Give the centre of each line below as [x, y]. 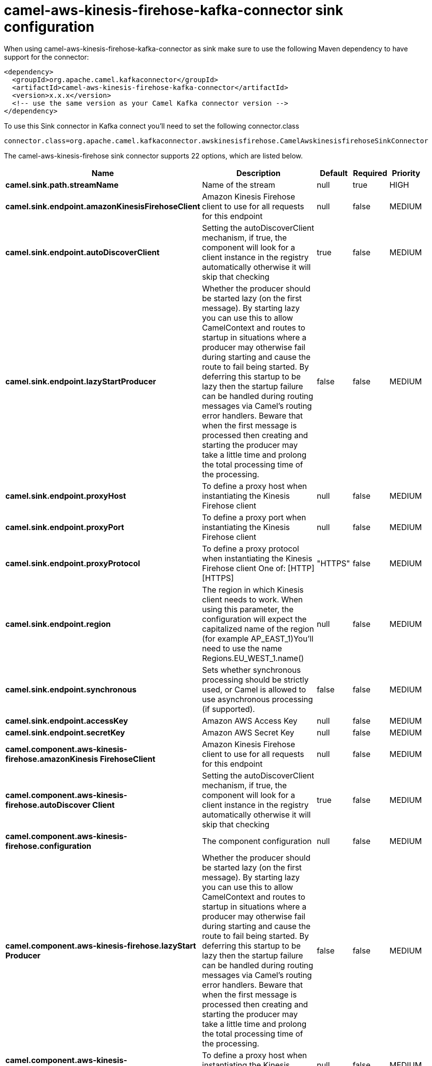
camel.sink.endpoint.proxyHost [66, 496]
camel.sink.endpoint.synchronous [71, 689]
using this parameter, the [248, 609]
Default [334, 173]
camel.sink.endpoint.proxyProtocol [73, 563]
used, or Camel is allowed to [254, 689]
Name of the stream [238, 185]
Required [370, 173]
